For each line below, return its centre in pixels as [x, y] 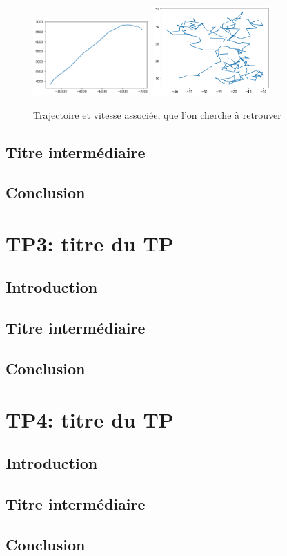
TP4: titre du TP [90, 419]
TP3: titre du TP [90, 243]
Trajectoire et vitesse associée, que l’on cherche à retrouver [157, 114]
